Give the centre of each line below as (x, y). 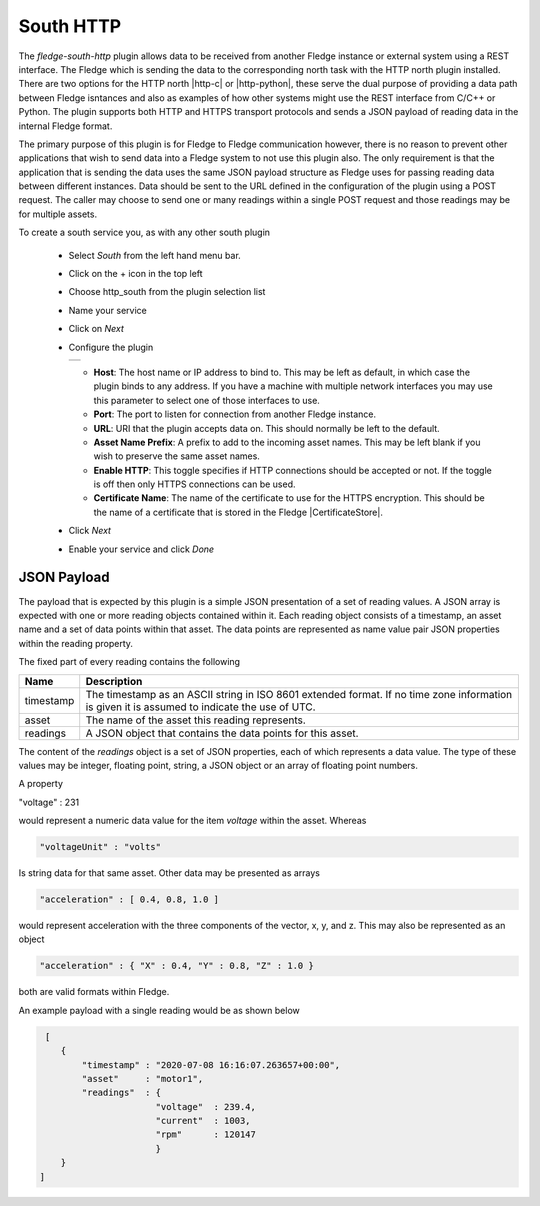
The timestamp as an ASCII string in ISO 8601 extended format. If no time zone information (299, 694)
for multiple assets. (58, 214)
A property (41, 784)
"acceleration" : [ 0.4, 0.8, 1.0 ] (129, 899)
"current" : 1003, (203, 1121)
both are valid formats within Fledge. (94, 992)
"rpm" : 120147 (206, 1134)
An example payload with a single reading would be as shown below (159, 1010)
